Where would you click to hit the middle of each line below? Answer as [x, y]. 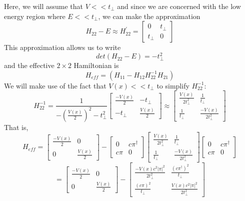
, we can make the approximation [149, 16]
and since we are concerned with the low [179, 6]
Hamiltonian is [96, 65]
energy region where [35, 16]
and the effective [29, 65]
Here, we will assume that [44, 6]
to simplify [173, 85]
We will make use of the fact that [55, 85]
